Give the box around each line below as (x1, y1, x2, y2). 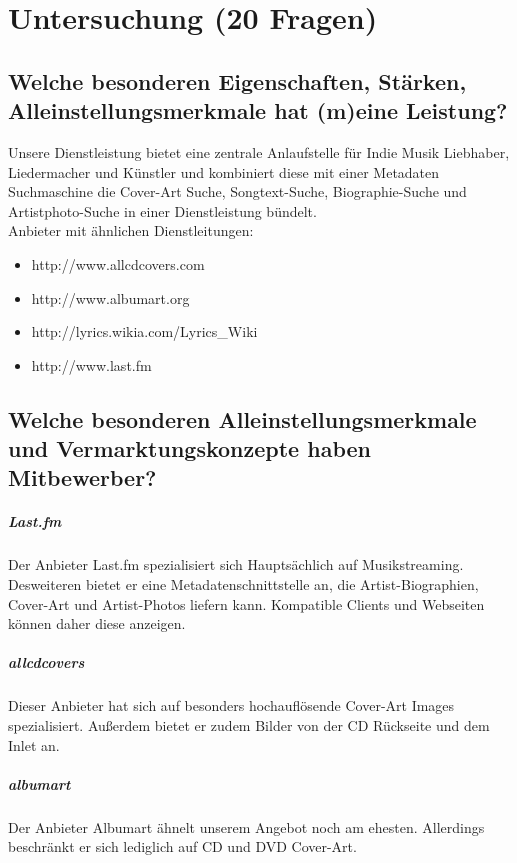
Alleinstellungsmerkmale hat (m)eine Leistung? (8, 95, 508, 126)
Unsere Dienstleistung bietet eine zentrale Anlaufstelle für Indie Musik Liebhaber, (8, 141, 510, 162)
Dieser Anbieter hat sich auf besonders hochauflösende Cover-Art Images (8, 695, 455, 716)
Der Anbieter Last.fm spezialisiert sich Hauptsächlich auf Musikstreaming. (8, 554, 464, 575)
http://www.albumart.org (31, 287, 190, 308)
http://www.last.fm (31, 354, 152, 375)
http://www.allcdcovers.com (31, 253, 205, 274)
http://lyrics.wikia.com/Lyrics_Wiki (31, 321, 258, 342)
